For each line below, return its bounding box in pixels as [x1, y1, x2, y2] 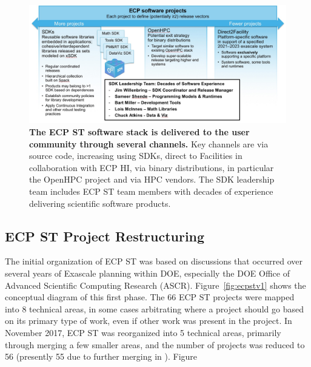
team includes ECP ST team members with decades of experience [29, 185, 273, 197]
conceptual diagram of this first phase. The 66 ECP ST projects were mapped [5, 291, 295, 303]
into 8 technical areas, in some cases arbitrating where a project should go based [5, 302, 304, 315]
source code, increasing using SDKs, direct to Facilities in [29, 149, 242, 162]
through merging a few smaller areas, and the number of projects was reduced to [5, 338, 305, 351]
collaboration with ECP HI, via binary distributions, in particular [29, 161, 274, 173]
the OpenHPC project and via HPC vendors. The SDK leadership [29, 173, 275, 186]
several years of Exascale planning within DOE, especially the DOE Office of [5, 266, 290, 279]
